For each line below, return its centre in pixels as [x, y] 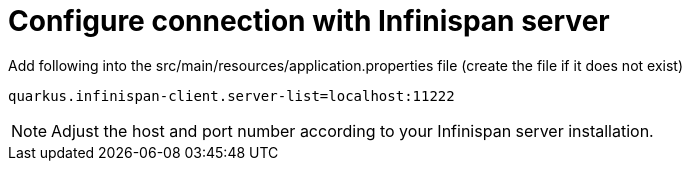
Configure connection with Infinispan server [309, 21]
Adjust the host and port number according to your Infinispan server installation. [352, 130]
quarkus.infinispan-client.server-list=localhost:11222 [231, 95]
